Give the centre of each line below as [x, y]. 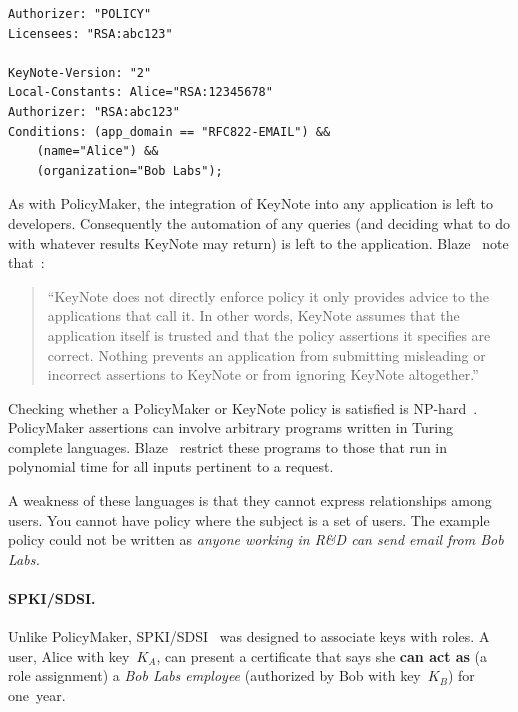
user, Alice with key [69, 655]
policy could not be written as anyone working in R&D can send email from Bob [256, 539]
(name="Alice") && [97, 151]
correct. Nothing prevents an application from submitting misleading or [266, 354]
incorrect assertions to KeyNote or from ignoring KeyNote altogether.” [263, 374]
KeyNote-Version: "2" [80, 72]
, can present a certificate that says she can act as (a [322, 655]
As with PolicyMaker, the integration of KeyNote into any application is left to [251, 203]
